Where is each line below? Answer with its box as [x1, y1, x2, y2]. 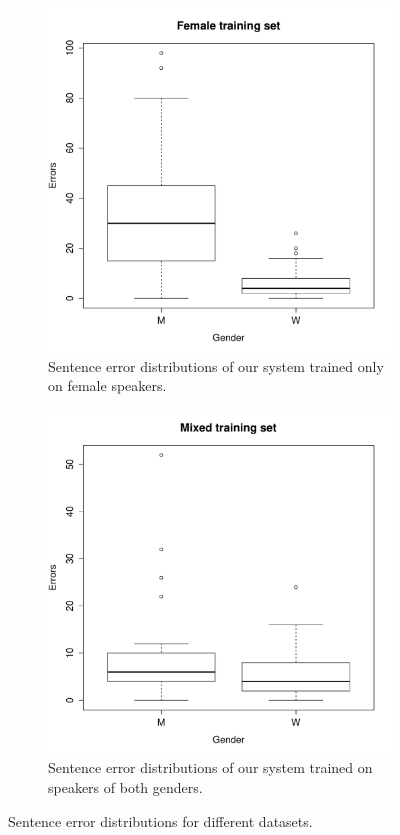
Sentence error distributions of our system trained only [48, 355, 384, 376]
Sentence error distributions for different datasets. [8, 810, 313, 831]
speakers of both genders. [48, 776, 203, 797]
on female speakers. [48, 375, 167, 396]
